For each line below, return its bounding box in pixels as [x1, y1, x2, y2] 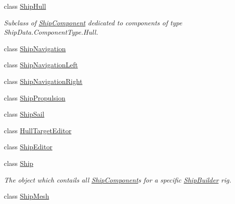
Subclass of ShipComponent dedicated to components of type [4, 17, 182, 27]
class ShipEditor [4, 142, 53, 152]
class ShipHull [4, 1, 46, 11]
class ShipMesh [4, 191, 49, 201]
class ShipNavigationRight [4, 76, 83, 86]
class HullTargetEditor [4, 125, 72, 135]
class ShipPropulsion [4, 92, 65, 102]
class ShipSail [4, 109, 44, 119]
